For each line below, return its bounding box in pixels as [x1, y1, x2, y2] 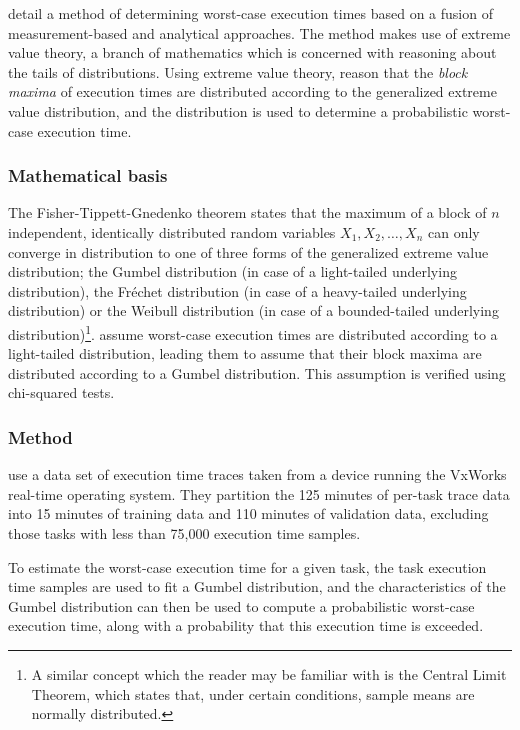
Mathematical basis [8, 163, 168, 188]
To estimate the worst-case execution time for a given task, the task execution [8, 556, 487, 577]
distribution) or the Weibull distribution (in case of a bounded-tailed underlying [8, 300, 499, 321]
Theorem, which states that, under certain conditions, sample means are [31, 683, 475, 704]
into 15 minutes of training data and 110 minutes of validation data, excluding [8, 503, 489, 524]
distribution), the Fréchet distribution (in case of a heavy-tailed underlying [8, 280, 467, 301]
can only [427, 221, 480, 242]
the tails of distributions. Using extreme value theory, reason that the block [8, 61, 468, 82]
